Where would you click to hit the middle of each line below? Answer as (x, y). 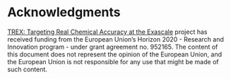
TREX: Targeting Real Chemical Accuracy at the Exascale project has (107, 32)
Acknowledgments (64, 12)
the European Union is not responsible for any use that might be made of (113, 61)
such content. (28, 69)
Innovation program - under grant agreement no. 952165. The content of (113, 47)
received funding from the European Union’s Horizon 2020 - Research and (115, 39)
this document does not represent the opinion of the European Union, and (115, 54)
